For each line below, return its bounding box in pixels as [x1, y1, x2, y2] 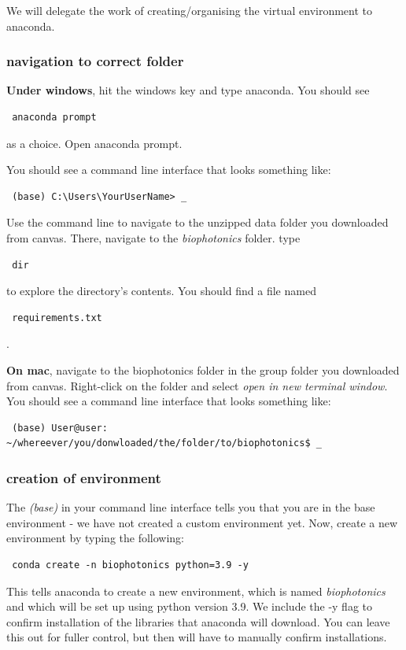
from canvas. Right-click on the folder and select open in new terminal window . [6, 377, 388, 393]
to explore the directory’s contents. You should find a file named [6, 283, 316, 299]
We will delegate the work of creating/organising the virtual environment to [6, 2, 373, 18]
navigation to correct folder [6, 51, 184, 71]
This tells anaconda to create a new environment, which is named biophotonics [6, 582, 386, 599]
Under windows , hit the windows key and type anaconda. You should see [6, 82, 370, 98]
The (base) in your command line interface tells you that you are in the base [6, 499, 375, 515]
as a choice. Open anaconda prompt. [6, 135, 183, 151]
